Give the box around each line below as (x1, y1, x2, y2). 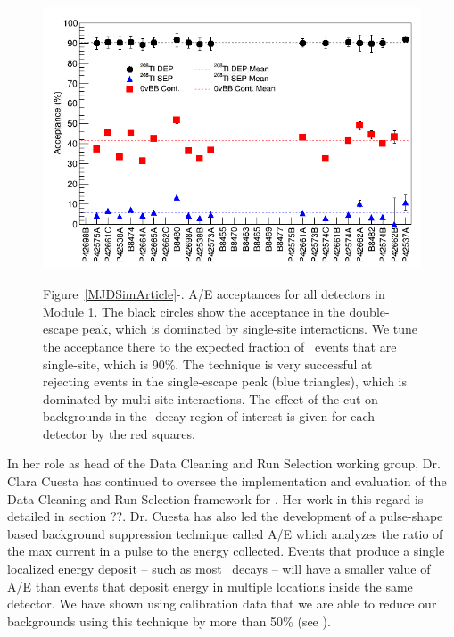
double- (349, 302, 390, 320)
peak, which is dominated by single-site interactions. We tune (82, 319, 418, 338)
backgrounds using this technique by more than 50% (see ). (7, 611, 331, 630)
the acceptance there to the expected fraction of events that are (43, 336, 397, 355)
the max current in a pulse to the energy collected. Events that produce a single (7, 542, 445, 560)
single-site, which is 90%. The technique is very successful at (43, 354, 373, 373)
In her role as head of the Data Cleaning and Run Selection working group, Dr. (7, 454, 441, 473)
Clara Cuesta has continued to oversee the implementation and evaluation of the (7, 472, 447, 491)
